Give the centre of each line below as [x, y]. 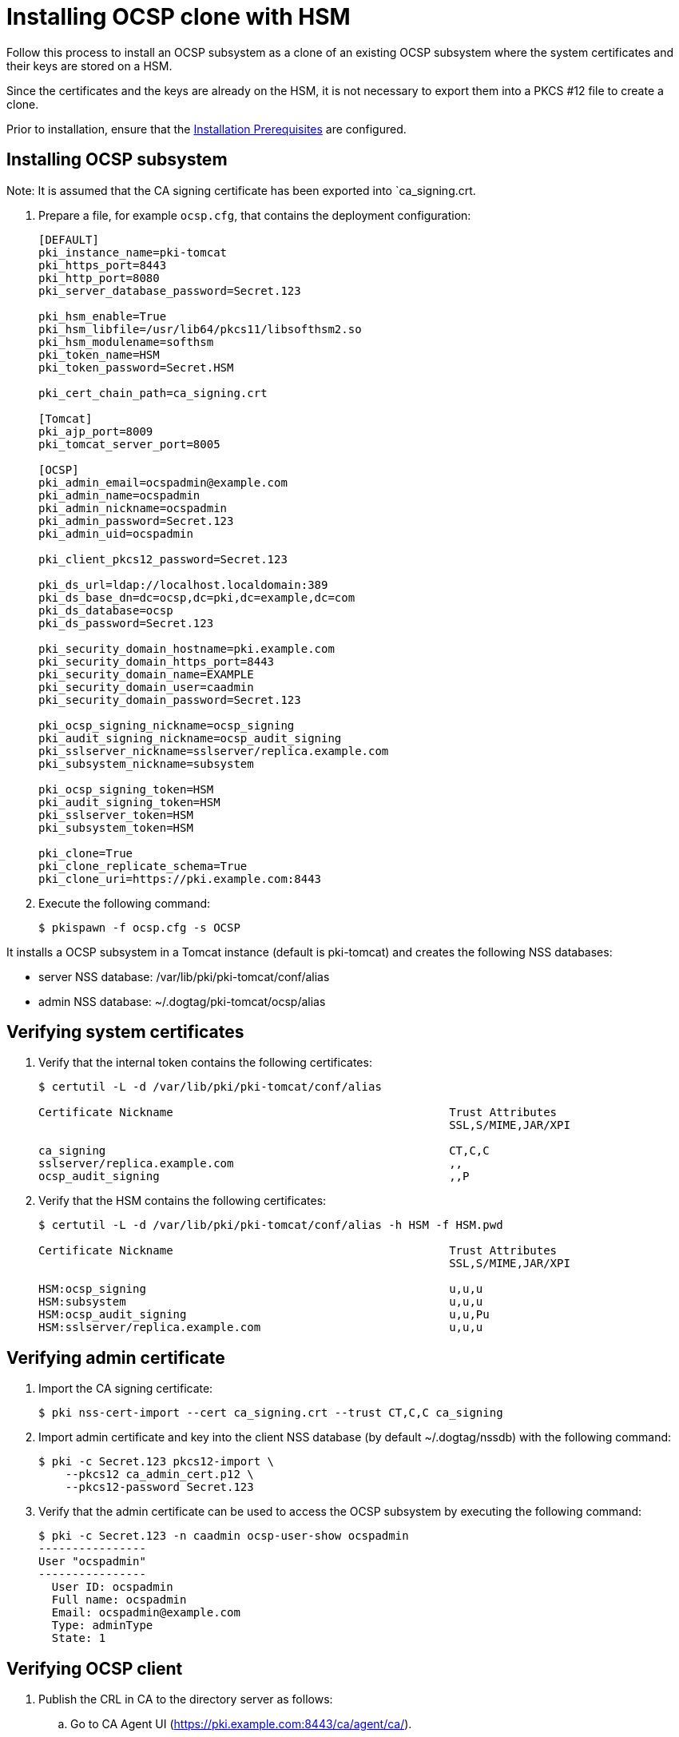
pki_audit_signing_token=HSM [129, 802]
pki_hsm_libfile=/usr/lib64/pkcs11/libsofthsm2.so [200, 329]
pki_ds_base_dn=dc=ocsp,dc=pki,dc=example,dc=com [197, 597]
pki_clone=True [86, 853]
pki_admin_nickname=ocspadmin [133, 508]
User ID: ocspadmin [112, 1587]
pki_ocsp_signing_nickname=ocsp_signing [167, 725]
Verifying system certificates [125, 1032]
